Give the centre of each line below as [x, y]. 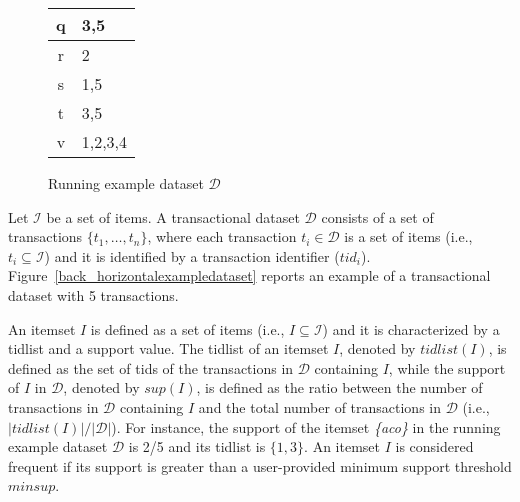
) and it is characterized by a [411, 328]
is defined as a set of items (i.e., [187, 328]
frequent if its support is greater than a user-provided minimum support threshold [260, 465]
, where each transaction [222, 236]
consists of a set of [377, 216]
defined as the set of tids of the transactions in [151, 367]
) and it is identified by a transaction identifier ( [192, 255]
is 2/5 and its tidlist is [197, 446]
